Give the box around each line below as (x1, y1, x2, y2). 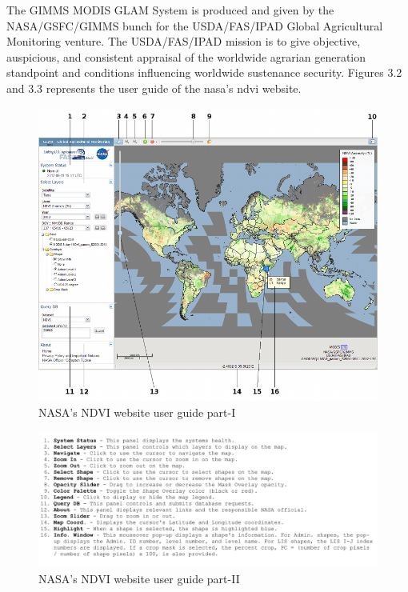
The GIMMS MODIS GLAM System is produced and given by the (6, 2, 334, 18)
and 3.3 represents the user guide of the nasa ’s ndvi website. (6, 79, 302, 96)
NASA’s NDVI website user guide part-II (38, 570, 240, 586)
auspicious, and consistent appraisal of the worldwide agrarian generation (6, 48, 366, 65)
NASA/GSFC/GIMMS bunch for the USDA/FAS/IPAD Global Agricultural (6, 17, 383, 34)
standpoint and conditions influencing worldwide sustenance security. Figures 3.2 (6, 64, 402, 81)
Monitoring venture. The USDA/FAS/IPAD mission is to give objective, (6, 33, 361, 50)
